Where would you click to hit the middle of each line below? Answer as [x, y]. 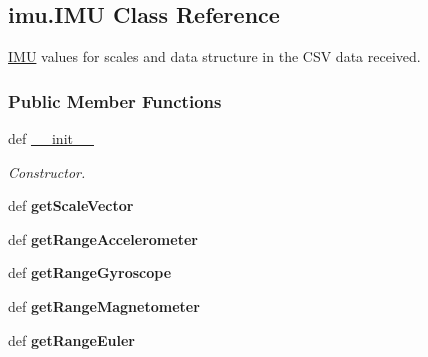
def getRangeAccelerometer [103, 238]
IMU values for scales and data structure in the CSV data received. [214, 56]
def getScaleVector [71, 205]
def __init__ [51, 138]
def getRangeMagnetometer [104, 305]
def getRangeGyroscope [90, 272]
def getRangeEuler [71, 339]
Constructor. [47, 171]
